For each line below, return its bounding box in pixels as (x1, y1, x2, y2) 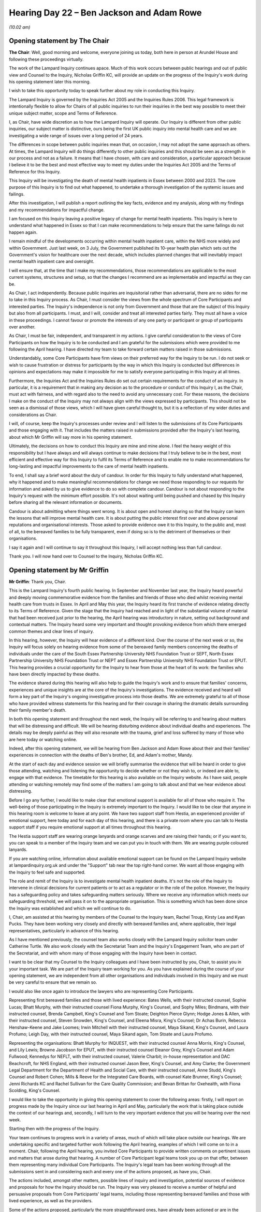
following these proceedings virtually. (9, 56, 84, 62)
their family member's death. (9, 707, 67, 713)
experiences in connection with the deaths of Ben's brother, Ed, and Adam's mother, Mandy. (9, 752, 193, 758)
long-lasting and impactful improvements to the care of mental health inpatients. (9, 463, 169, 469)
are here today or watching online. (9, 736, 77, 742)
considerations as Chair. (9, 412, 58, 417)
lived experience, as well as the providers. (9, 1198, 93, 1204)
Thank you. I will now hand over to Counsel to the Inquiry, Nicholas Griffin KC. (9, 553, 164, 559)
